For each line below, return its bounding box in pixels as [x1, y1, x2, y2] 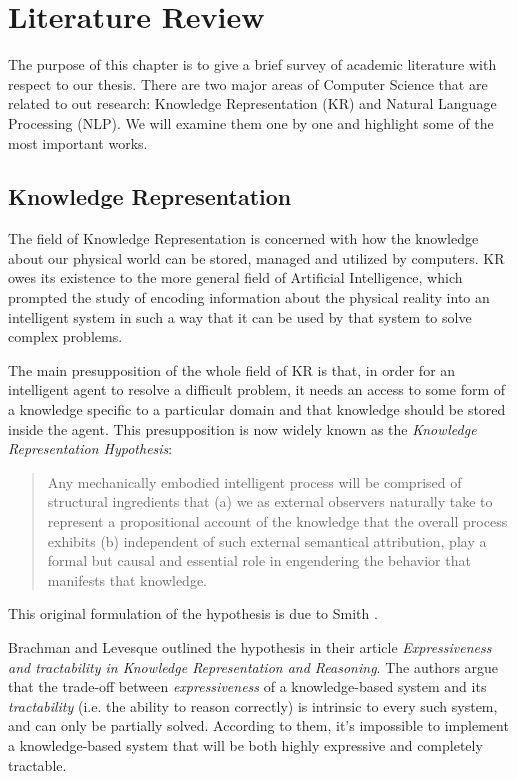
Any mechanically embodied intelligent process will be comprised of [47, 471, 462, 492]
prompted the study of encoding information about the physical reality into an [8, 287, 490, 308]
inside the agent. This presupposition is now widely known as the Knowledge [8, 418, 477, 439]
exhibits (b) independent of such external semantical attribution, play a [47, 530, 487, 551]
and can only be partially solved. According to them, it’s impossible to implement [8, 715, 509, 736]
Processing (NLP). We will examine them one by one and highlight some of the [8, 112, 494, 133]
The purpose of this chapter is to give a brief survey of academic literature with [8, 54, 497, 75]
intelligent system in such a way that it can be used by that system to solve [8, 306, 472, 327]
